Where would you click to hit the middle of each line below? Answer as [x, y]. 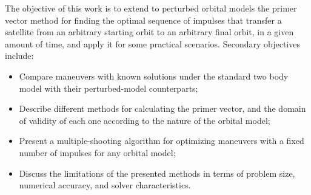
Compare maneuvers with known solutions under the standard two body [154, 76]
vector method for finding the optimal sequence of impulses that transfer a [143, 20]
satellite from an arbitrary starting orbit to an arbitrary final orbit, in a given [149, 32]
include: [19, 56]
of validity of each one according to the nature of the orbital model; [145, 120]
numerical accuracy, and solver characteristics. [105, 185]
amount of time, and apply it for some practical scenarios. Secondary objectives [152, 43]
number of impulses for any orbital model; [97, 152]
